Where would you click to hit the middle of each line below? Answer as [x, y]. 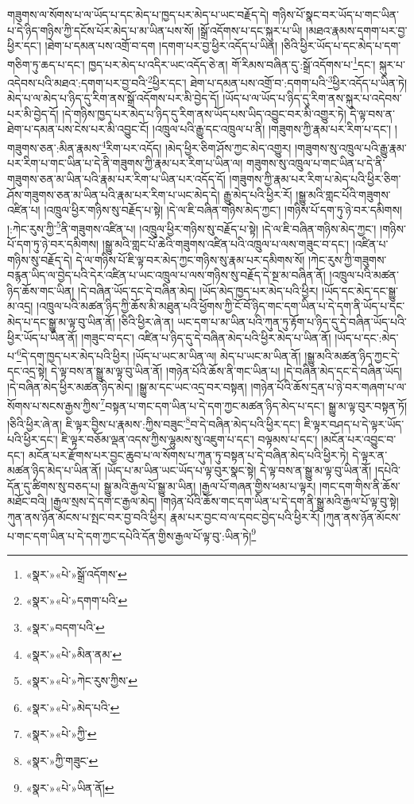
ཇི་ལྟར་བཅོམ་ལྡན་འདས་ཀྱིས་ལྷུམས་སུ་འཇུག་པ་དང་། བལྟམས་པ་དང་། [190, 439]
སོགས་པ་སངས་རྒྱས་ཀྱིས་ [54, 405]
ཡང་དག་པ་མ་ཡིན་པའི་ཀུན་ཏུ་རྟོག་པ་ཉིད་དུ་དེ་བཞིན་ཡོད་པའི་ [292, 321]
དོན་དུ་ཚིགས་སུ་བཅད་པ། [54, 485]
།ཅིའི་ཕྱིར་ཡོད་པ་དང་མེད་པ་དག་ [341, 46]
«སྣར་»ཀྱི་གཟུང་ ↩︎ [62, 760]
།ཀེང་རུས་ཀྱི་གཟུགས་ [347, 259]
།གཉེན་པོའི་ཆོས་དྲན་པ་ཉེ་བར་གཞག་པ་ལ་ [329, 386]
